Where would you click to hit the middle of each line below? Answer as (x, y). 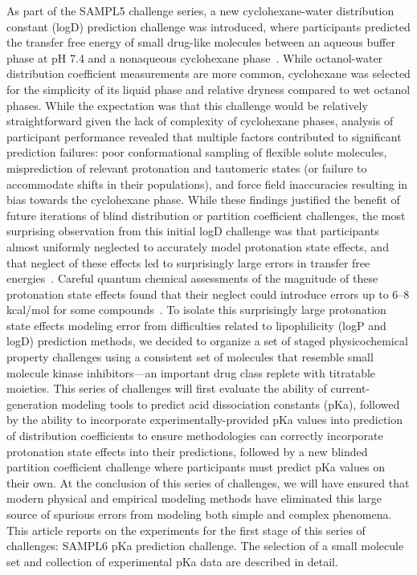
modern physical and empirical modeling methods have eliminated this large (194, 498)
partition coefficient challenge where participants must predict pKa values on (196, 467)
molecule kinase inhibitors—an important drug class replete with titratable (191, 372)
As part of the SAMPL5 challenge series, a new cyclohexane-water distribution (200, 10)
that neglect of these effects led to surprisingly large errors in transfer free (188, 262)
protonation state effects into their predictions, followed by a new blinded (187, 451)
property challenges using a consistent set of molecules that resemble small (190, 357)
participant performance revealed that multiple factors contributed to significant (204, 136)
